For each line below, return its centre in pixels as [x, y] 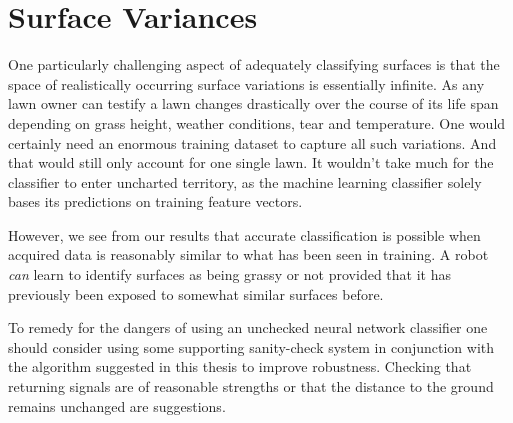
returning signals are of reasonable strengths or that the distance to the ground [251, 386]
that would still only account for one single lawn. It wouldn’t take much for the [251, 162]
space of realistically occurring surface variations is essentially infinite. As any [246, 83]
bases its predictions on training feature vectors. [155, 201]
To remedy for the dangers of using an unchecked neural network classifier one [248, 327]
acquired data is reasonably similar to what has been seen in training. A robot [248, 254]
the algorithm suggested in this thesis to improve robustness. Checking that [240, 366]
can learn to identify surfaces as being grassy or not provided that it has [229, 274]
